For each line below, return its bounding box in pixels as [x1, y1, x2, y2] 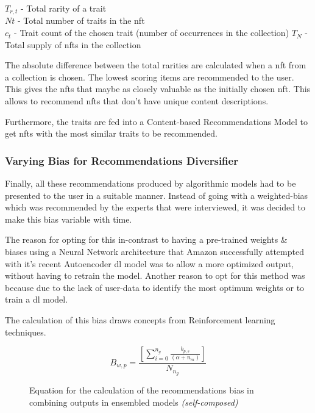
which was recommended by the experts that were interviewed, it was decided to [5, 201, 306, 214]
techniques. [5, 325, 46, 338]
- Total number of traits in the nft [17, 14, 145, 27]
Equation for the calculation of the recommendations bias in [29, 384, 254, 397]
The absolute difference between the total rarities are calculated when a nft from [5, 59, 306, 71]
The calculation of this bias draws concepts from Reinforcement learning [5, 313, 275, 326]
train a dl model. [5, 293, 68, 306]
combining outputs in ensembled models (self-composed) [29, 395, 238, 408]
